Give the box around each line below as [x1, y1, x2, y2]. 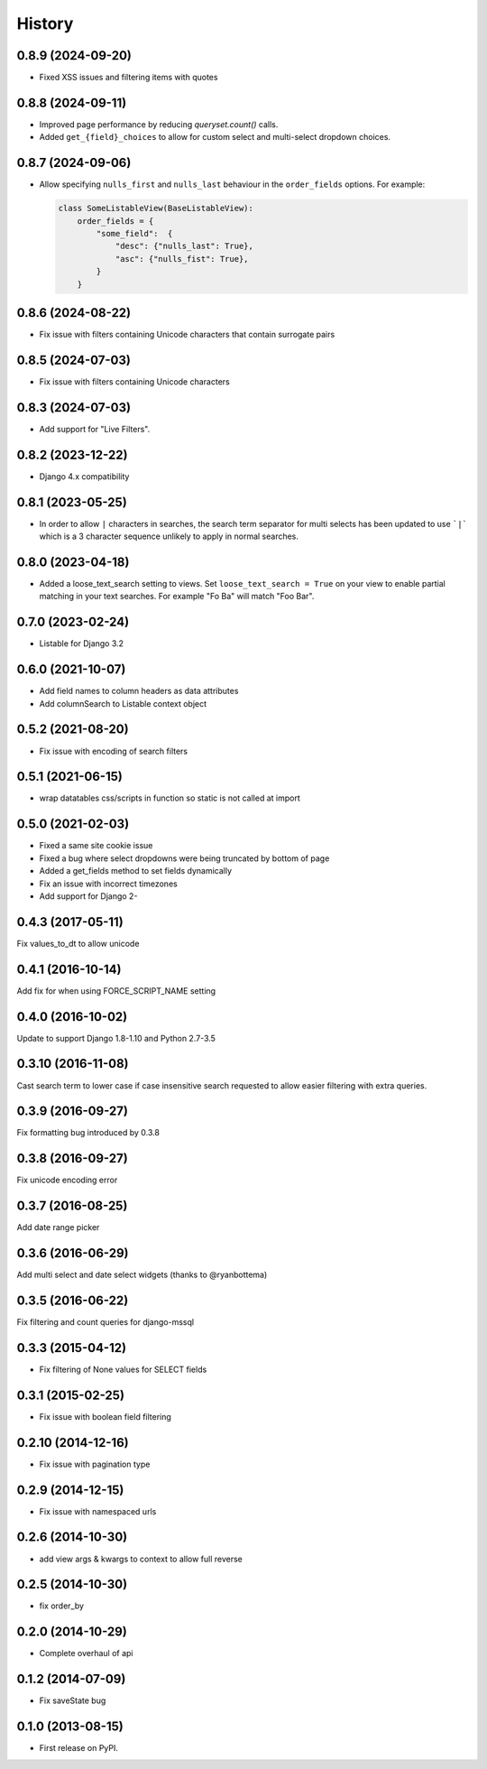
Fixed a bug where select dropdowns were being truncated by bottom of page [39, 853, 330, 864]
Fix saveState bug [39, 1695, 106, 1706]
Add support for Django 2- [39, 890, 138, 902]
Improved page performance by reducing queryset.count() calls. [39, 118, 279, 130]
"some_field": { [96, 228, 173, 239]
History [16, 14, 74, 33]
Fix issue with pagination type [39, 1459, 151, 1469]
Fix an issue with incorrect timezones [39, 878, 178, 889]
